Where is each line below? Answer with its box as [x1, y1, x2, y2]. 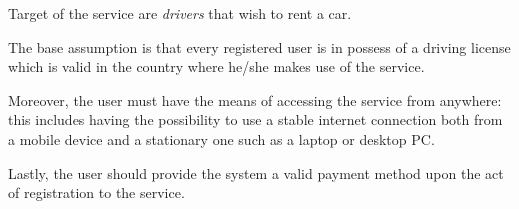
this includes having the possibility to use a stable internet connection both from [8, 109, 503, 130]
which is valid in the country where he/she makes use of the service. [8, 56, 425, 77]
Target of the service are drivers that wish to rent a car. [8, 3, 352, 23]
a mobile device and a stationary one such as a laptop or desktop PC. [8, 128, 435, 149]
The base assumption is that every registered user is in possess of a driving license [8, 36, 511, 57]
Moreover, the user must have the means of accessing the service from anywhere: [8, 89, 502, 110]
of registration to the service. [8, 182, 185, 203]
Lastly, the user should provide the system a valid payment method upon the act [8, 162, 504, 183]
